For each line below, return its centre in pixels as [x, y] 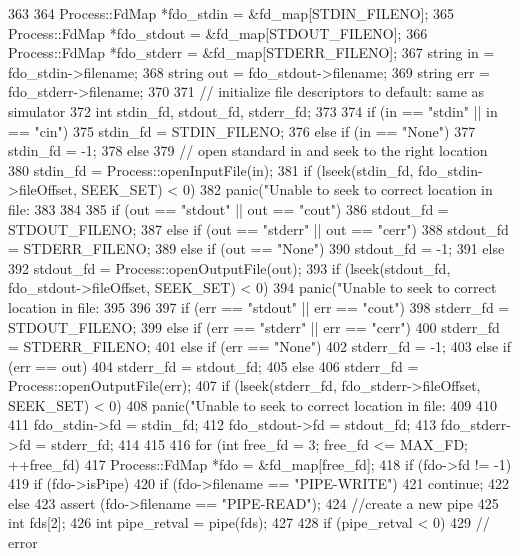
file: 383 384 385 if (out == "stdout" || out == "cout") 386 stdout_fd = [228, 208]
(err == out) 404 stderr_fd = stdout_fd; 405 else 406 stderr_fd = [213, 365]
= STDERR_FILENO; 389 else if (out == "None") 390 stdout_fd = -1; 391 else [256, 248]
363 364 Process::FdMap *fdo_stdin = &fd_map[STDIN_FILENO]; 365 [231, 13]
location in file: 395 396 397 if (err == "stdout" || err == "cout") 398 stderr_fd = [259, 306]
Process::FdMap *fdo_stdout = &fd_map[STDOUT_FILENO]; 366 [218, 32]
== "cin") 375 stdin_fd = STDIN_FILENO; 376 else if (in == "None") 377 [242, 130]
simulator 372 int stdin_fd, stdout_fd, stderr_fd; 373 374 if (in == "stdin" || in [253, 110]
